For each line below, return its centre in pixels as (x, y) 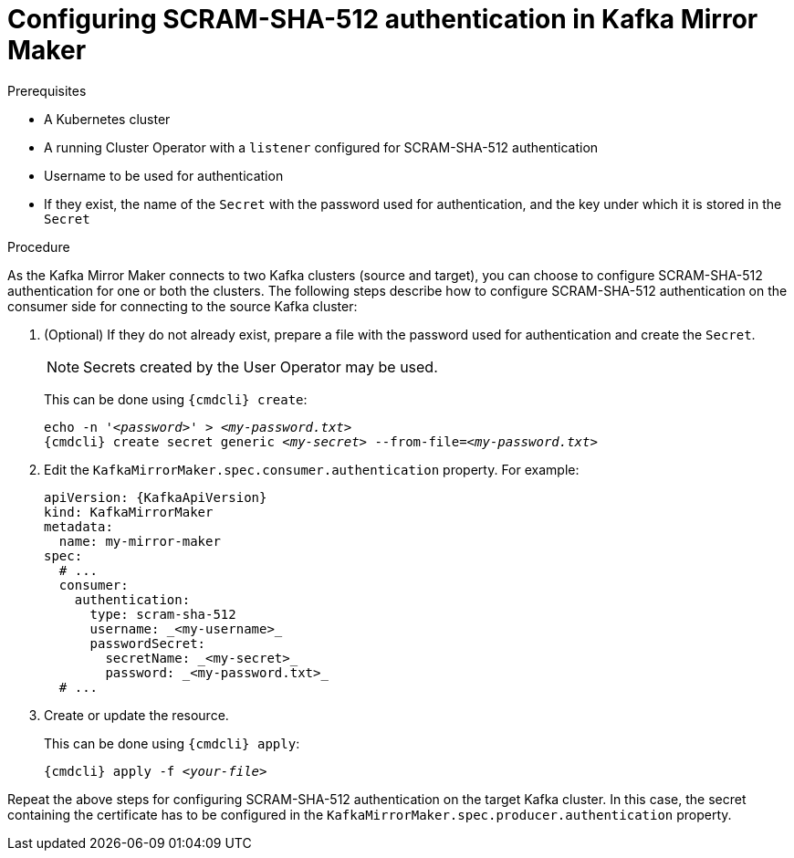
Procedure (39, 246)
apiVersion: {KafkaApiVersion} (156, 497)
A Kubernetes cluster (107, 119)
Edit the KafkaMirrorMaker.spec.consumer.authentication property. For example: (312, 469)
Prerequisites (47, 90)
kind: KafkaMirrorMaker (129, 512)
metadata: (78, 526)
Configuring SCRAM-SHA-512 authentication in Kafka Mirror (383, 19)
